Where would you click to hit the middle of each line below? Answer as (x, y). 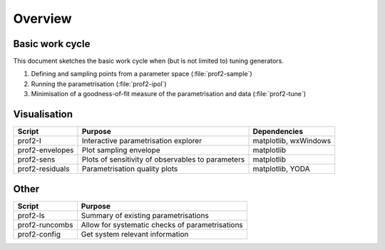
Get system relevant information (135, 234)
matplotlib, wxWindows (292, 141)
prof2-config (39, 234)
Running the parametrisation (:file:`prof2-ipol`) (99, 84)
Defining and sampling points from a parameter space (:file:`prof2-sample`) (142, 74)
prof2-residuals (43, 169)
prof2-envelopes (46, 150)
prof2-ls (31, 215)
